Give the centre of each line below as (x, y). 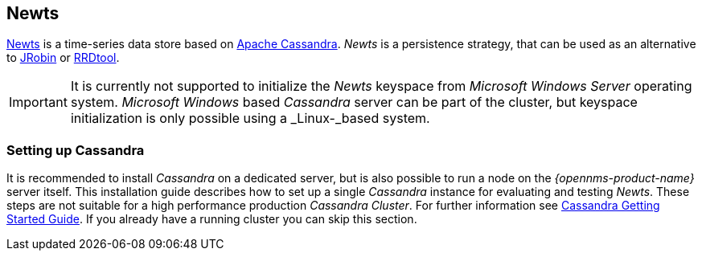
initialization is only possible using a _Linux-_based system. (250, 118)
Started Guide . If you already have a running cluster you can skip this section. (212, 219)
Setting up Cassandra (76, 150)
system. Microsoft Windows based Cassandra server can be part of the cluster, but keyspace (354, 102)
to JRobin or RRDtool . (63, 58)
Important (38, 102)
